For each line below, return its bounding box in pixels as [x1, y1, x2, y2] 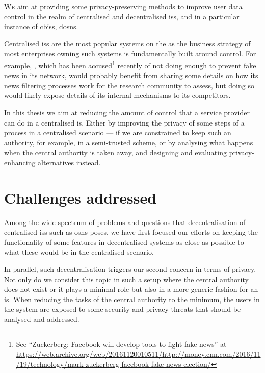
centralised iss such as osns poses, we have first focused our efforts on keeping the [4, 227, 258, 237]
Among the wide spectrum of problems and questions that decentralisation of [4, 216, 246, 227]
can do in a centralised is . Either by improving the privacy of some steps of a [4, 117, 245, 128]
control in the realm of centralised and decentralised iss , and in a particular [4, 11, 240, 21]
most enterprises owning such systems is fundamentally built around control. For [4, 48, 256, 59]
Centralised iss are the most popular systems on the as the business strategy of [4, 38, 251, 48]
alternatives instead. [38, 157, 101, 167]
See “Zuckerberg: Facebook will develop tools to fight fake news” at [16, 338, 227, 349]
